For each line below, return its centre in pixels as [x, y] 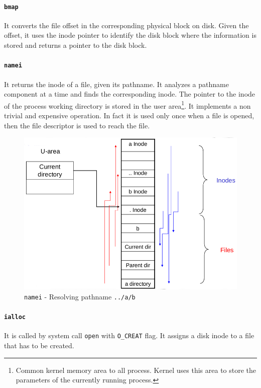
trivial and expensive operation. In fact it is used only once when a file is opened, [129, 115]
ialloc [15, 317]
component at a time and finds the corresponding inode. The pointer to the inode [130, 94]
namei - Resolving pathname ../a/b [80, 296]
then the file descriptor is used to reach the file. [77, 125]
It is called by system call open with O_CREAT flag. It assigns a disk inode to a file [129, 335]
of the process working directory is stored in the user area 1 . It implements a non [127, 105]
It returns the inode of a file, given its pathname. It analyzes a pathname [116, 84]
